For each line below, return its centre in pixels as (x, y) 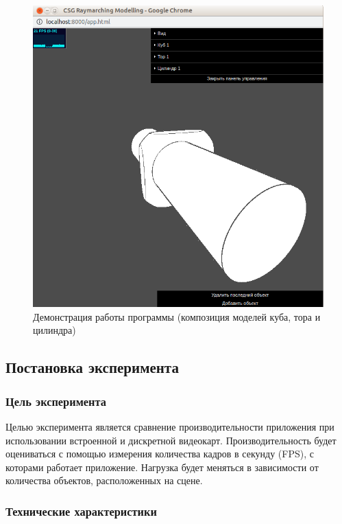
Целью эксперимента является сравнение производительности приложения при (170, 426)
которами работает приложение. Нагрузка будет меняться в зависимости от (162, 467)
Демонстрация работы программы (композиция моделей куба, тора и (177, 316)
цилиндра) (54, 330)
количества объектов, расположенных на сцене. (104, 480)
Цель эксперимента (56, 401)
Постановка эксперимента (92, 367)
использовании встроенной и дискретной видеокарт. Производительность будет (171, 440)
